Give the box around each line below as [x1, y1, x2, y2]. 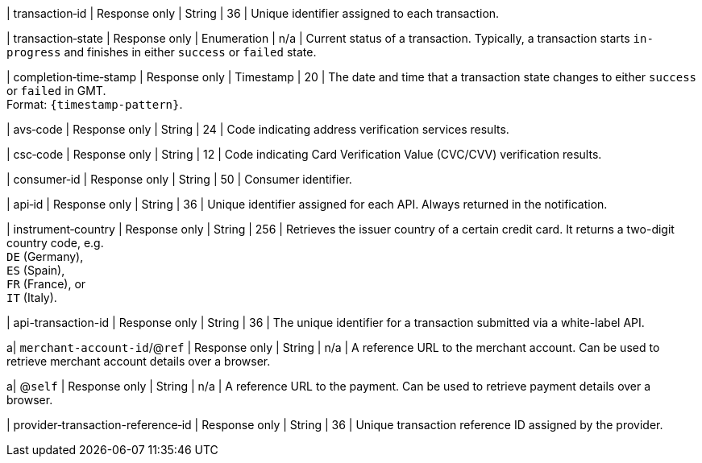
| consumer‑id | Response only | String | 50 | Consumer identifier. [6, 172, 352, 186]
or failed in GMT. [6, 84, 106, 97]
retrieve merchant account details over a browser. [6, 354, 271, 368]
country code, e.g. [6, 236, 104, 250]
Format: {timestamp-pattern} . [6, 97, 183, 111]
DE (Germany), [6, 250, 84, 263]
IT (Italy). [6, 291, 57, 304]
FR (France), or [6, 277, 86, 291]
